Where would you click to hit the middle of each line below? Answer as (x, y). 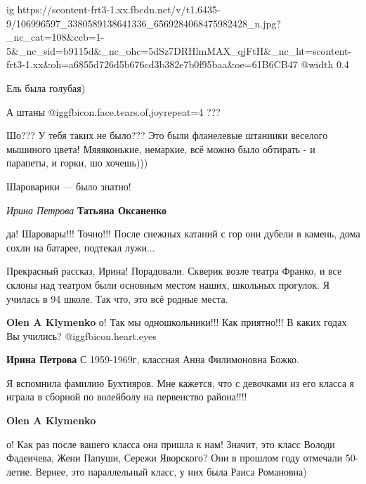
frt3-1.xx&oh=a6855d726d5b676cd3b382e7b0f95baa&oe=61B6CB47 (152, 64)
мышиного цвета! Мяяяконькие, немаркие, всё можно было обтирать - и (161, 149)
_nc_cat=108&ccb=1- (55, 37)
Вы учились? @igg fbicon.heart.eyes (81, 335)
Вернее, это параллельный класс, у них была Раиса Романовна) (171, 471)
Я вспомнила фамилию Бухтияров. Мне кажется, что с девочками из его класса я (181, 382)
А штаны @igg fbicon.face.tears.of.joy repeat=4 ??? (113, 111)
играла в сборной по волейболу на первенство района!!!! (127, 397)
